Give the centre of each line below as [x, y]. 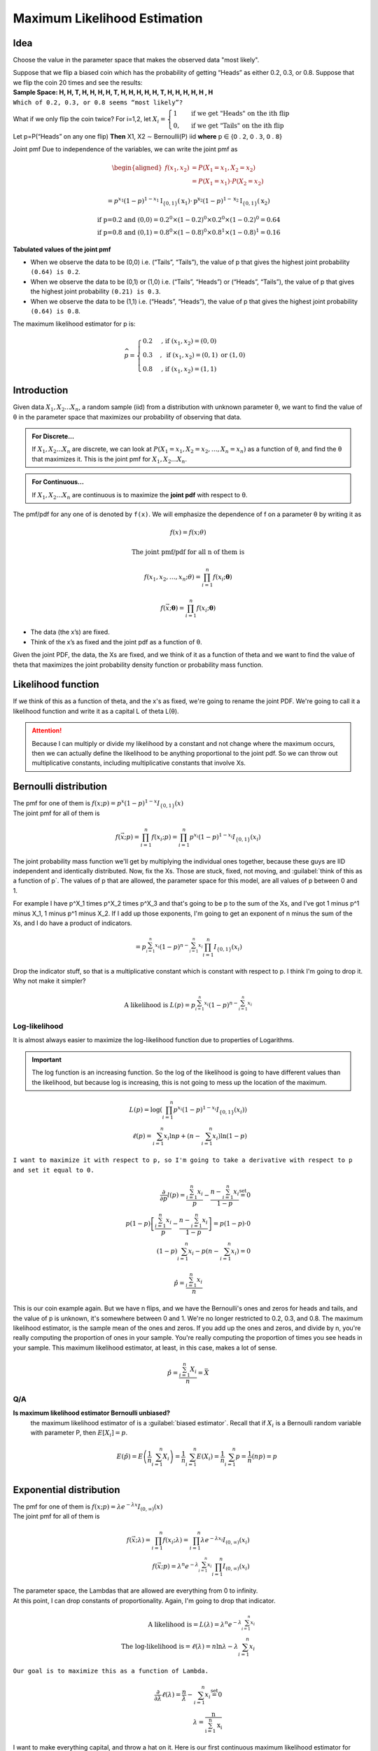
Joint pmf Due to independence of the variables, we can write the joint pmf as [125, 149]
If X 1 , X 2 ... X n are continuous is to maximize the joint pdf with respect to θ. [140, 496]
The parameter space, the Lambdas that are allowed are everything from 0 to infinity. [135, 1591]
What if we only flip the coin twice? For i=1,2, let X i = [89, 120]
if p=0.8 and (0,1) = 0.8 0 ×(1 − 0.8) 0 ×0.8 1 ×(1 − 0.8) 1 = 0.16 [189, 232]
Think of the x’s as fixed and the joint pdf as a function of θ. [116, 642]
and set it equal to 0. [54, 1170]
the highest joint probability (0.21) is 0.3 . [96, 291]
